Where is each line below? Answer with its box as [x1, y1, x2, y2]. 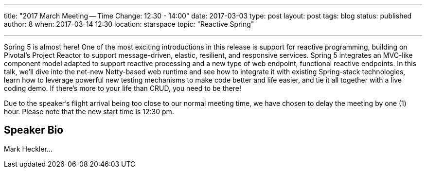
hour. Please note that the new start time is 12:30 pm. [4, 107, 174, 116]
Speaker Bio [4, 124, 64, 137]
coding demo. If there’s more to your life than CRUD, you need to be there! [4, 84, 241, 92]
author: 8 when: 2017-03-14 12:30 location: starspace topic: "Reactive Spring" [4, 20, 254, 28]
